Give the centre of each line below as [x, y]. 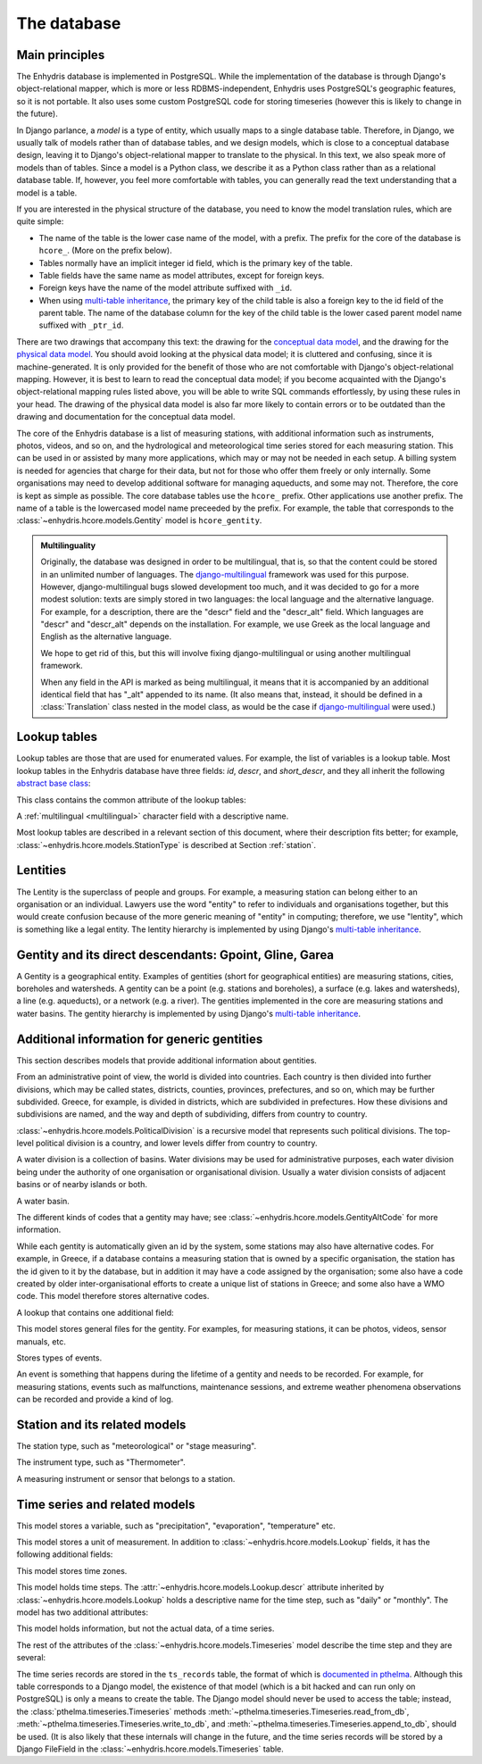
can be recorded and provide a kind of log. [95, 1399]
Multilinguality [68, 545]
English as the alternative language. [106, 637]
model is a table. [47, 193]
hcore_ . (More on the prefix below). [106, 251]
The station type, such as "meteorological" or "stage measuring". [137, 1446]
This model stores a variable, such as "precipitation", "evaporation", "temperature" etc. [176, 1526]
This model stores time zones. [72, 1570]
